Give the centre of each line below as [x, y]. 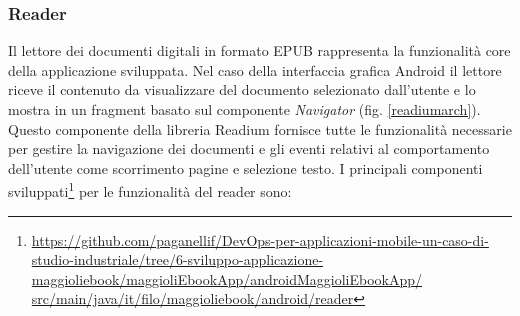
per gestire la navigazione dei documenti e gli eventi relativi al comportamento [249, 148]
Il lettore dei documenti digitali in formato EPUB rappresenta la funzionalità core [259, 50]
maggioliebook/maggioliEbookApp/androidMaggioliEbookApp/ [227, 278]
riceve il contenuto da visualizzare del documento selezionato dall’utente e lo [242, 89]
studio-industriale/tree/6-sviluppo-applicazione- [177, 259]
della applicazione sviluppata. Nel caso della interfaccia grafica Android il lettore [255, 69]
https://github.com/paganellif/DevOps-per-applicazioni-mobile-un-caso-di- [260, 239]
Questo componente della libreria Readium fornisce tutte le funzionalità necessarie [260, 128]
